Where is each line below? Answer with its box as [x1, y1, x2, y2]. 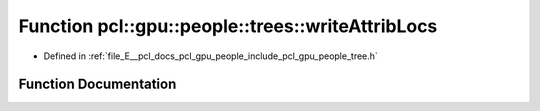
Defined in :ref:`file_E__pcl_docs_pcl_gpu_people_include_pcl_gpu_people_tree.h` [43, 50, 379, 62]
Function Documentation [18, 76, 177, 93]
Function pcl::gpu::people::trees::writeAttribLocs [18, 15, 438, 37]
